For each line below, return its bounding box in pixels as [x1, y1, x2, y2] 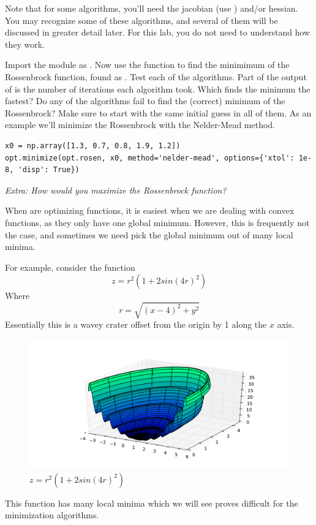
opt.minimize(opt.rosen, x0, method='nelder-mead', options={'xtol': [5, 153, 295, 162]
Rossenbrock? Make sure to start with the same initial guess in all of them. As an [5, 106, 312, 119]
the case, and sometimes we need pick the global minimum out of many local [5, 228, 293, 241]
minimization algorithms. [5, 508, 99, 521]
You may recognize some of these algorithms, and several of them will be [5, 13, 278, 26]
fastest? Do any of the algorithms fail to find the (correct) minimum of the [5, 94, 285, 107]
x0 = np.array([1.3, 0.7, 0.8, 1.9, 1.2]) [5, 141, 181, 150]
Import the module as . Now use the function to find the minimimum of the [5, 58, 290, 71]
